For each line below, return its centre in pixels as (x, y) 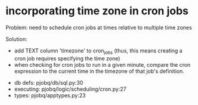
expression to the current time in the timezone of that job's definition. (99, 71)
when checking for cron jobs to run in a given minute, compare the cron (102, 64)
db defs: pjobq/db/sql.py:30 (49, 82)
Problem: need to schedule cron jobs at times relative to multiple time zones (99, 27)
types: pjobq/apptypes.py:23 (50, 95)
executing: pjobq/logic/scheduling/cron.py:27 (70, 89)
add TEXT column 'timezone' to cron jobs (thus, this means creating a (98, 51)
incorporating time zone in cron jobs (97, 11)
